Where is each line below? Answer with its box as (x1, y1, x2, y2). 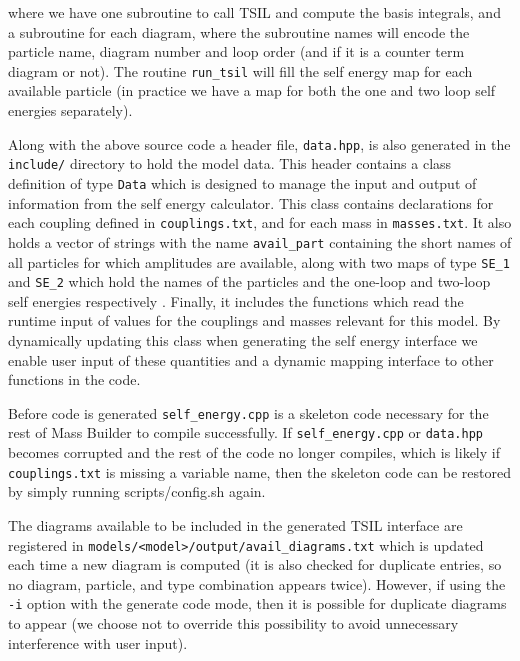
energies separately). (8, 100, 133, 121)
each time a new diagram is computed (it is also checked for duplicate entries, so (8, 554, 502, 575)
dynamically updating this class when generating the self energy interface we (8, 330, 478, 350)
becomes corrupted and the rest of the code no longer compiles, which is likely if (8, 442, 500, 463)
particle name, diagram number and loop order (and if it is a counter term (8, 41, 465, 62)
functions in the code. (8, 369, 141, 390)
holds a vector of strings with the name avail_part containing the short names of (8, 231, 512, 252)
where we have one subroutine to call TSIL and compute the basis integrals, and (8, 2, 501, 22)
